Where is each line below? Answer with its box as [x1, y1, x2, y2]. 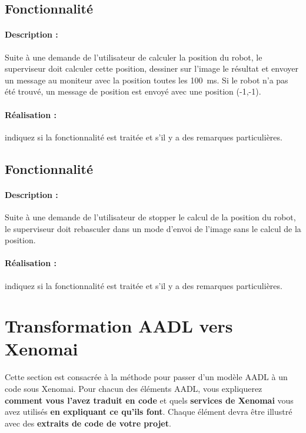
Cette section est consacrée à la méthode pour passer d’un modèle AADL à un [5, 371, 288, 383]
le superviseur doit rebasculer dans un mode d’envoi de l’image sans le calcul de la [5, 222, 301, 234]
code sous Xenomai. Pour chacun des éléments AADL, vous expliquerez [5, 382, 262, 394]
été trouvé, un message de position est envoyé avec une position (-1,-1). [5, 85, 261, 98]
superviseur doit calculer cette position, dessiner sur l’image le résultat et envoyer [5, 62, 298, 75]
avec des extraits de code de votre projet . [5, 417, 171, 429]
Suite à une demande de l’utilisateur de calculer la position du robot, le [5, 51, 262, 63]
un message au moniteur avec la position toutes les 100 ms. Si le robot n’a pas [5, 73, 288, 86]
